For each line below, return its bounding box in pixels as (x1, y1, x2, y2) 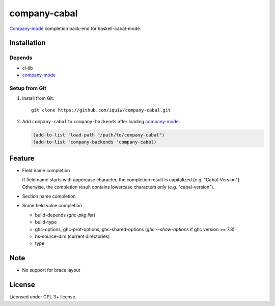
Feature (9, 154, 35, 162)
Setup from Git (9, 85, 47, 92)
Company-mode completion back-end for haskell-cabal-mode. (9, 25, 142, 32)
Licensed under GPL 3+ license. (9, 294, 77, 300)
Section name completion (22, 193, 76, 200)
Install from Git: (22, 95, 54, 101)
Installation (9, 39, 46, 47)
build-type (35, 219, 57, 225)
